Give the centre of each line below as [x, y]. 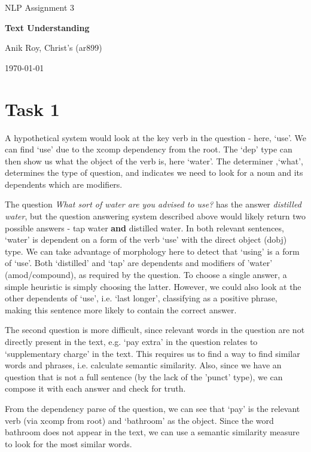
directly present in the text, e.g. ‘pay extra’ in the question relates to [131, 341]
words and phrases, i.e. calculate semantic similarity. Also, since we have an [143, 365]
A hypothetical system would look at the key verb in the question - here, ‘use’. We [155, 137]
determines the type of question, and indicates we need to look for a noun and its [154, 172]
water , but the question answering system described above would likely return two [155, 216]
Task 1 [32, 109]
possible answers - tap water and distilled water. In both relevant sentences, [144, 227]
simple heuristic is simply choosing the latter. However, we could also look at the [153, 286]
